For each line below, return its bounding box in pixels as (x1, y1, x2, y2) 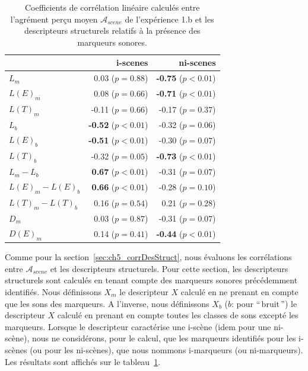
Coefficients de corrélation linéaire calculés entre (24, 1, 200, 13)
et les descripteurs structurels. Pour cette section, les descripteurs (50, 262, 288, 274)
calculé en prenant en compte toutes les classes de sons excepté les (57, 309, 299, 321)
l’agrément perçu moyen (10, 12, 98, 25)
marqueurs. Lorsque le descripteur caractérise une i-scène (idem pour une (5, 320, 271, 332)
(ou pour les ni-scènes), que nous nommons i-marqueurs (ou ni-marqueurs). (30, 343, 303, 356)
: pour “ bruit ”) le (231, 297, 297, 309)
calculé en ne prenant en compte (180, 285, 299, 298)
